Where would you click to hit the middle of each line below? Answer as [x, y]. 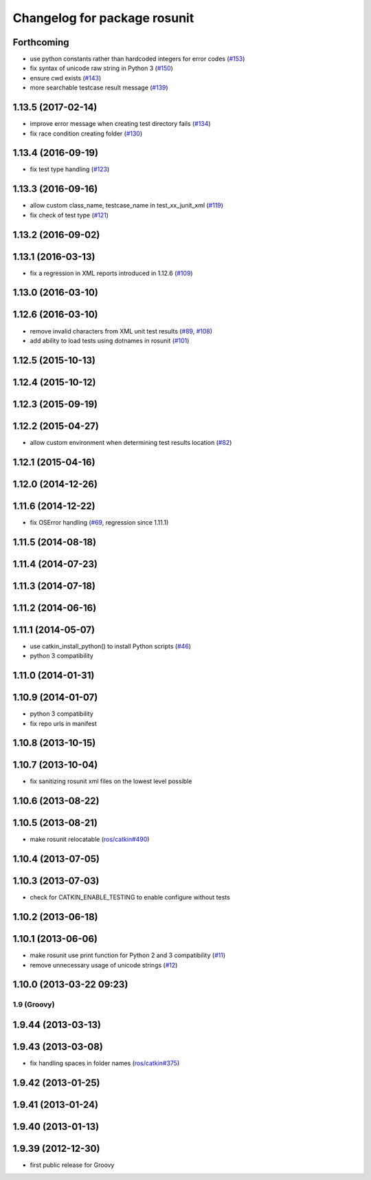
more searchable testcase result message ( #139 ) [99, 88]
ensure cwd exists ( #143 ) [66, 78]
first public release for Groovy [72, 1165]
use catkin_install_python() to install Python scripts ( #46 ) [111, 646]
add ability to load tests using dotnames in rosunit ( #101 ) [110, 340]
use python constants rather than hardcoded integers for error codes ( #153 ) [137, 59]
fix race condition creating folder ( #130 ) [86, 133]
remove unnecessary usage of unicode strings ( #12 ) [104, 965]
